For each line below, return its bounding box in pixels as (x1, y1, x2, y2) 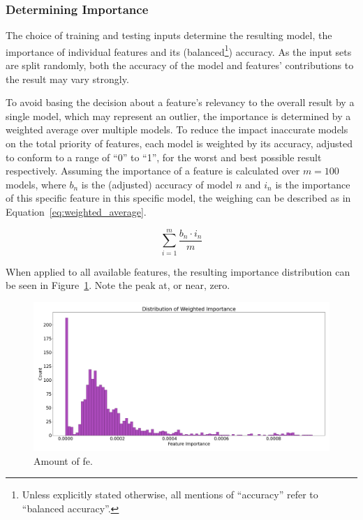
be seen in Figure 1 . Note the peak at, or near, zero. (6, 278, 230, 292)
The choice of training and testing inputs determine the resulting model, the (6, 28, 332, 43)
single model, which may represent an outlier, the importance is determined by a (6, 108, 351, 123)
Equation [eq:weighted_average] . (6, 205, 147, 218)
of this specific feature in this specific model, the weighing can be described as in (6, 191, 351, 205)
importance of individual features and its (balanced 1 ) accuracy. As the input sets (6, 42, 352, 59)
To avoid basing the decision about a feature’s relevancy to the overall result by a (6, 95, 355, 110)
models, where (6, 177, 66, 191)
